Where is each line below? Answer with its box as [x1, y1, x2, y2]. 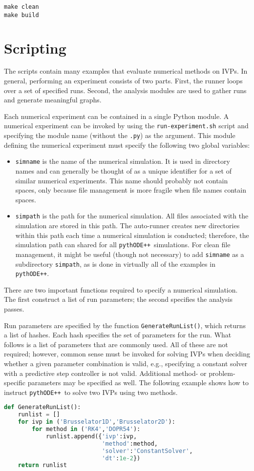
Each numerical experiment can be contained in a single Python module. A [4, 111, 229, 121]
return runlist [18, 462, 67, 469]
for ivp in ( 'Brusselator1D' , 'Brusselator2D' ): [18, 418, 175, 426]
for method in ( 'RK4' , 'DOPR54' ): [32, 426, 141, 433]
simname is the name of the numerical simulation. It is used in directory [15, 156, 230, 166]
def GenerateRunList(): [4, 404, 81, 411]
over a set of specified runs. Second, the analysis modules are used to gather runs [4, 85, 247, 95]
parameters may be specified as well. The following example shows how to [27, 377, 249, 388]
